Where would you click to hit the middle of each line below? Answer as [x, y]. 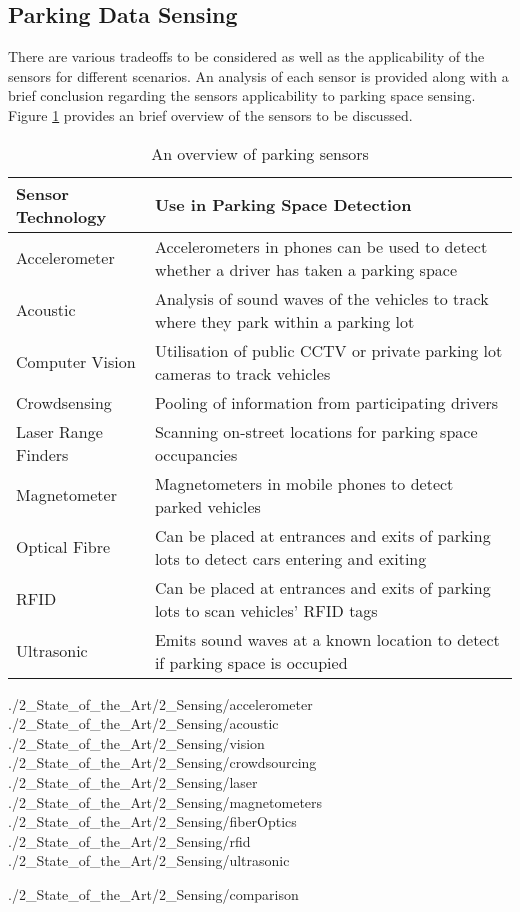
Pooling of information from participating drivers [326, 402]
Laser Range [59, 431]
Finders [42, 454]
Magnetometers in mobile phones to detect [304, 483]
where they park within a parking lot [284, 321]
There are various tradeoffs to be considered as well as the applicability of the [246, 56]
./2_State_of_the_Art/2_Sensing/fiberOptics [152, 821]
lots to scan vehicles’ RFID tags [266, 610]
